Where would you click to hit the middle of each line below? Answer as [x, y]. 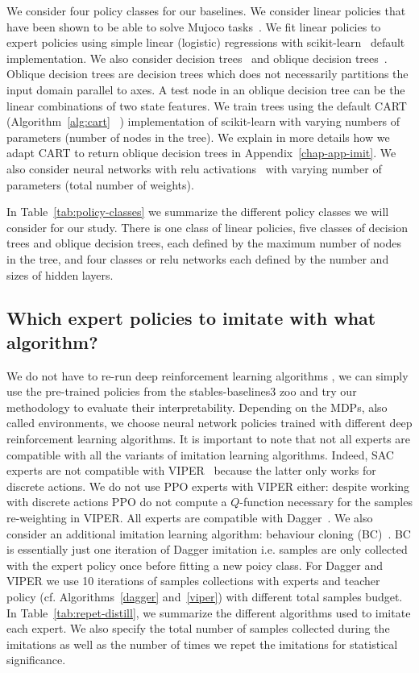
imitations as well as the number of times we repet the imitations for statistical [202, 644]
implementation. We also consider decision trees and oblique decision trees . [197, 58]
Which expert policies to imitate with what [191, 318]
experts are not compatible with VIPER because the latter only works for [191, 470]
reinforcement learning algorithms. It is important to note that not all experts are [209, 439]
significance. [36, 660]
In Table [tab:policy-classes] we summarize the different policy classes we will [198, 212]
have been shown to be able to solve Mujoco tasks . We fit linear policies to [194, 26]
